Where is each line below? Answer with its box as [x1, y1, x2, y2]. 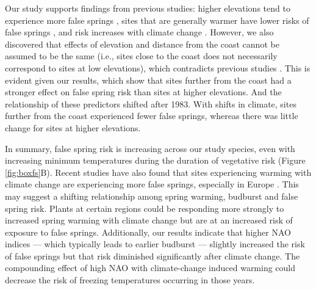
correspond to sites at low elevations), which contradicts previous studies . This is [5, 61, 311, 74]
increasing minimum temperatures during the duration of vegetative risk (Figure [5, 154, 306, 167]
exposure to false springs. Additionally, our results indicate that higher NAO [5, 225, 291, 238]
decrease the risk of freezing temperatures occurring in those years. [5, 274, 255, 286]
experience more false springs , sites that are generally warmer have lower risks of [5, 13, 309, 26]
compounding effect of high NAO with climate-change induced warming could [5, 261, 296, 274]
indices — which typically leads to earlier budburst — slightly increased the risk [5, 237, 305, 250]
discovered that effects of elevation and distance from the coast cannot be [5, 37, 279, 50]
